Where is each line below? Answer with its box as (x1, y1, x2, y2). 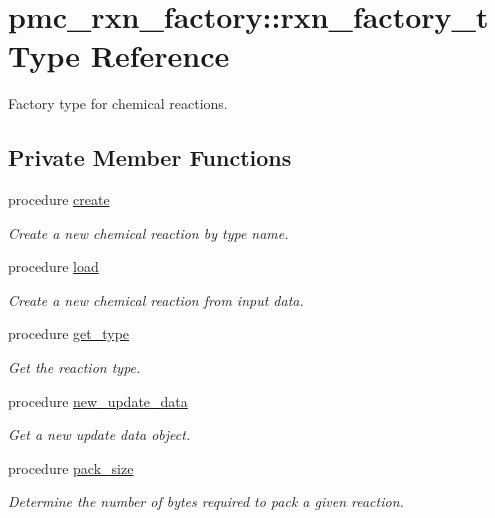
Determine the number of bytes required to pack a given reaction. (8, 491, 404, 512)
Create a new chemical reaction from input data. (8, 289, 304, 310)
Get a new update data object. (8, 424, 191, 445)
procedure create (8, 189, 110, 210)
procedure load (8, 256, 99, 277)
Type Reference (8, 35, 230, 76)
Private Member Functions (8, 142, 292, 173)
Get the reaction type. (8, 357, 141, 378)
